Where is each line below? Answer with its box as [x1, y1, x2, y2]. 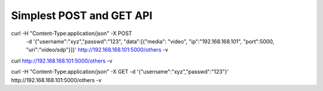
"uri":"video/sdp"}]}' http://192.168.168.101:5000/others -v [26, 46, 169, 54]
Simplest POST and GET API [11, 9, 153, 22]
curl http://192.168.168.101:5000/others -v [11, 57, 113, 64]
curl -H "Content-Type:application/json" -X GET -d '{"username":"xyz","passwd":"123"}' [11, 68, 229, 76]
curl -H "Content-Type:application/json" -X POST [11, 30, 133, 37]
